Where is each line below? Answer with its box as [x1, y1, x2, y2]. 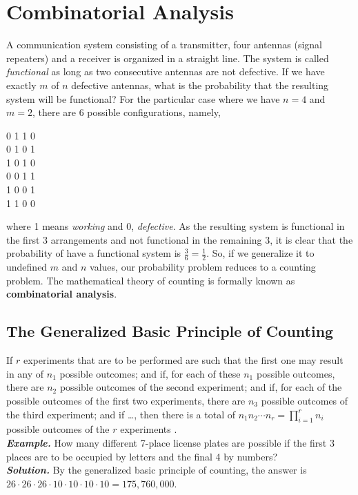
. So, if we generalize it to [206, 246, 315, 260]
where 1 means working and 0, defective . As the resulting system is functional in [6, 219, 345, 233]
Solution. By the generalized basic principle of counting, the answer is [6, 463, 307, 477]
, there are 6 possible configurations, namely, [32, 105, 221, 119]
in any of [6, 366, 44, 380]
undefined [6, 260, 48, 274]
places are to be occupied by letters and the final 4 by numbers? [6, 449, 278, 463]
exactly [6, 77, 37, 92]
